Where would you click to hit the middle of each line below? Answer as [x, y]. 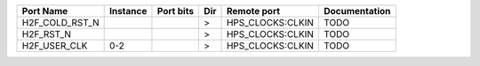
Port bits [176, 11]
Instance [128, 11]
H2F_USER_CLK [55, 46]
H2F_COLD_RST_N [60, 22]
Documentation [357, 11]
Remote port [253, 11]
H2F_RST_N [46, 34]
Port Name [45, 11]
